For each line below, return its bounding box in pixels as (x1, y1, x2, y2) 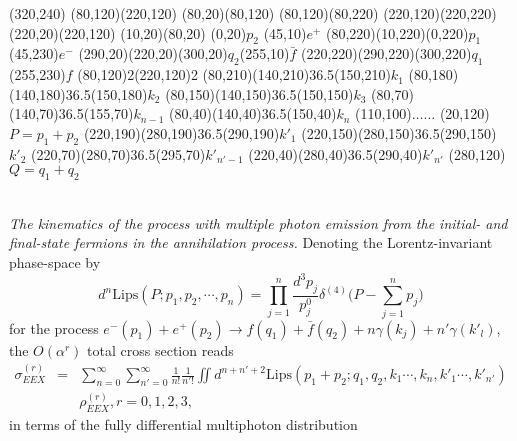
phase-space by (9, 251, 101, 272)
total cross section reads (87, 339, 234, 360)
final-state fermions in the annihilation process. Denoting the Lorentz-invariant (9, 232, 493, 253)
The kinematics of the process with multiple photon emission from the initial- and (9, 212, 508, 233)
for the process (9, 317, 99, 338)
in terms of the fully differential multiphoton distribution (9, 414, 358, 435)
